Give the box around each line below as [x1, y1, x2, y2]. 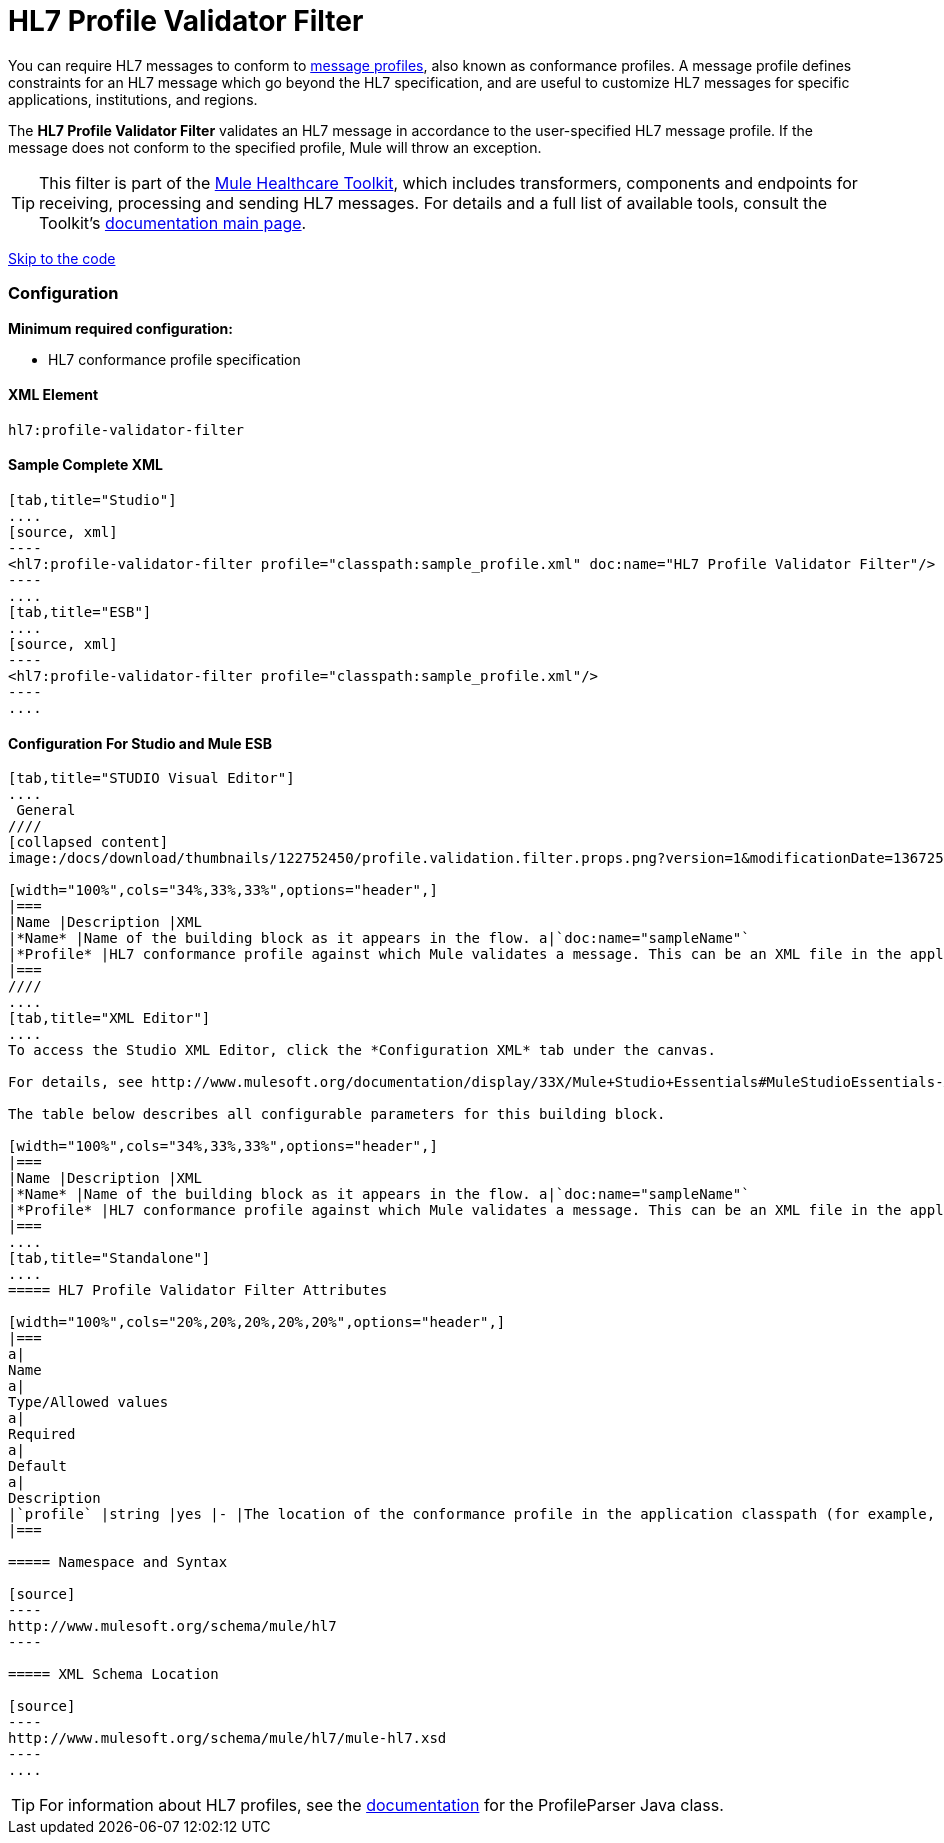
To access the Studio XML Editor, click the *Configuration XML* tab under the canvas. [8, 1042, 717, 1059]
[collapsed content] [8, 834, 169, 851]
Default [8, 1458, 68, 1475]
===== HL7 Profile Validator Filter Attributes [8, 1282, 388, 1299]
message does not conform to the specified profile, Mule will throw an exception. [8, 138, 542, 156]
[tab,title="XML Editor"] [8, 1010, 211, 1027]
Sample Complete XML [8, 456, 163, 474]
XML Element [8, 386, 99, 404]
